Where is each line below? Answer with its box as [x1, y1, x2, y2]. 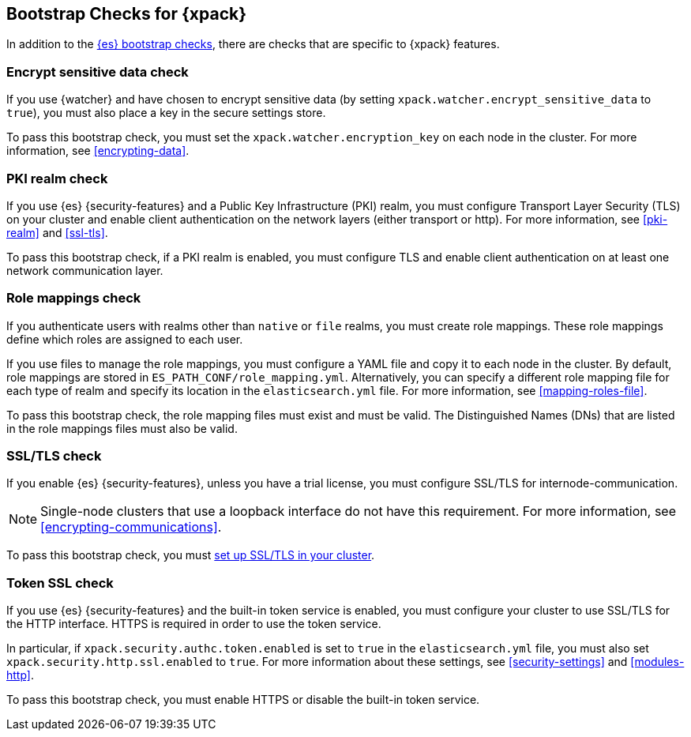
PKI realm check [6, 170, 108, 186]
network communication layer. [6, 263, 163, 277]
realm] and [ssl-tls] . [6, 225, 108, 239]
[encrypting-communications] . [40, 519, 222, 536]
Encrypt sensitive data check [6, 63, 189, 80]
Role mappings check [6, 290, 141, 306]
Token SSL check [6, 574, 114, 591]
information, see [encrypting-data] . [6, 144, 190, 158]
